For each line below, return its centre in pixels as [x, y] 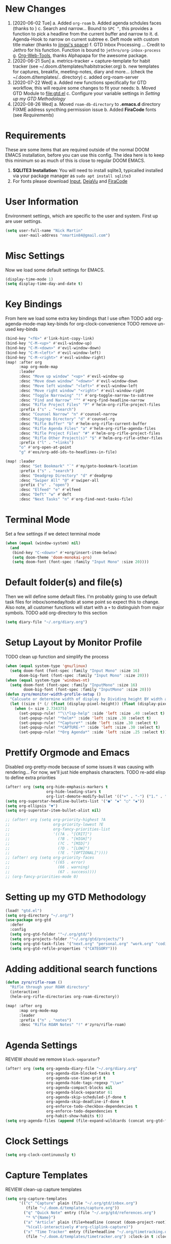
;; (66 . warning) [48, 867]
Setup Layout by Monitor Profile [74, 643]
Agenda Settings [41, 1045]
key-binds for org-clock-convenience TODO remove [102, 324]
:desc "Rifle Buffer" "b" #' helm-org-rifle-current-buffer [82, 424]
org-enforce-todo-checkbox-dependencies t [92, 1107]
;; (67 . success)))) [51, 872]
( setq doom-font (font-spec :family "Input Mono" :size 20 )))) [80, 562]
